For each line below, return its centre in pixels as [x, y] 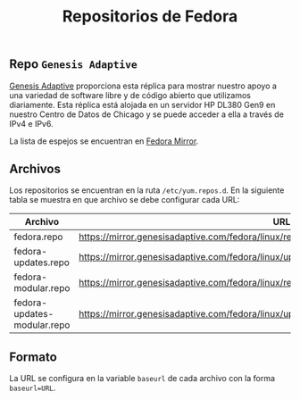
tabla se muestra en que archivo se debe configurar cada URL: [125, 200]
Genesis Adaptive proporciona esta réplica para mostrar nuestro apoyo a [143, 86]
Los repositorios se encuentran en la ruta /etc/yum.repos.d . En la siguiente [147, 190]
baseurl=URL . [33, 388]
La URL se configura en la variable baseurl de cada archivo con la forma [142, 379]
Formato [33, 357]
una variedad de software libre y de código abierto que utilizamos [130, 95]
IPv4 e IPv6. [31, 123]
